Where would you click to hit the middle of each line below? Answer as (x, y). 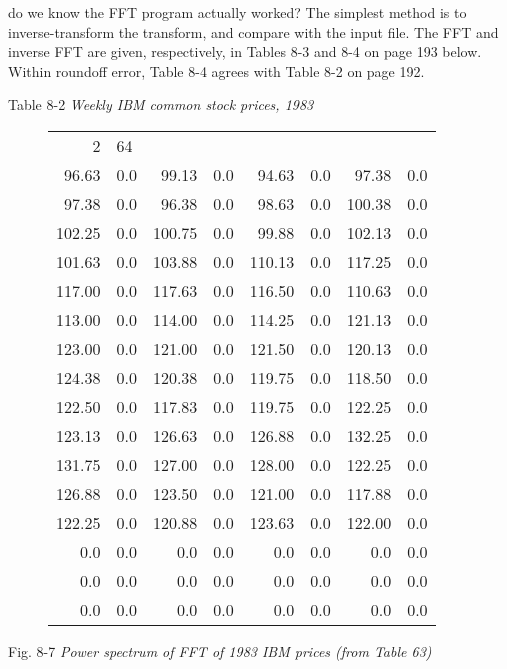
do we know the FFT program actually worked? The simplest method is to (237, 12)
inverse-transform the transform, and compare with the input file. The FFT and (253, 31)
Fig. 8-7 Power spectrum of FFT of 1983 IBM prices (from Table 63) (220, 650)
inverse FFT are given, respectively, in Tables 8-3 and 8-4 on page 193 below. (245, 51)
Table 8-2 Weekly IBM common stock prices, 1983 (161, 104)
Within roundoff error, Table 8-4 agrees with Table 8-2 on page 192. (216, 70)
